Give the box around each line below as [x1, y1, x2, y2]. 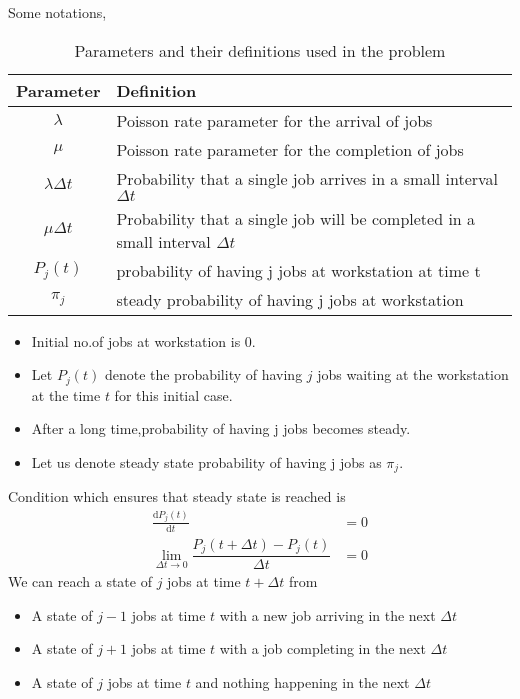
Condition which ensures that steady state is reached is [8, 486, 346, 507]
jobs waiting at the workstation [317, 364, 509, 385]
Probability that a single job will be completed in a [116, 206, 476, 230]
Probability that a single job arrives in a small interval [116, 166, 499, 190]
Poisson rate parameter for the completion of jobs [116, 137, 464, 161]
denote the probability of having [104, 364, 303, 385]
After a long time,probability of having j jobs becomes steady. [31, 418, 411, 439]
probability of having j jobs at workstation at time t [116, 258, 481, 282]
